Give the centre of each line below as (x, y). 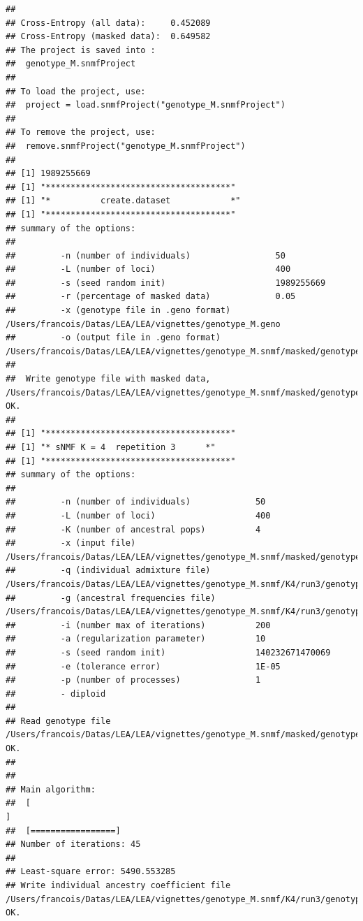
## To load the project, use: (76, 91)
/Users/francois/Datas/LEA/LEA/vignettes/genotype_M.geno (143, 324)
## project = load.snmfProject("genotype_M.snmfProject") (146, 105)
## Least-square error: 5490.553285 (91, 872)
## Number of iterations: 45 (73, 844)
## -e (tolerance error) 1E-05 (143, 666)
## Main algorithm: (51, 789)
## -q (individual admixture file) (108, 571)
